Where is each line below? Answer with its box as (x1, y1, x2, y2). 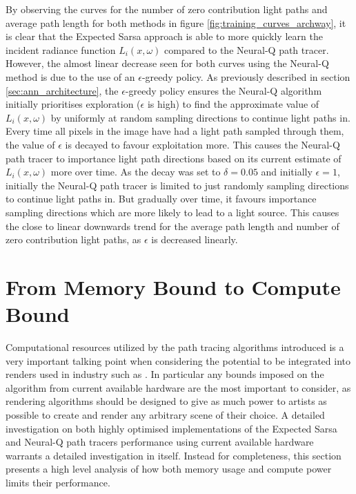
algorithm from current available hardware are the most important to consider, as (6, 380, 351, 395)
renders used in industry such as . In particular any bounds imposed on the (6, 367, 324, 381)
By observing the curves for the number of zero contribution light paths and (6, 2, 328, 16)
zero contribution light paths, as (6, 232, 141, 247)
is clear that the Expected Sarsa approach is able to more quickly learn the (6, 29, 323, 44)
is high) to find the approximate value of (147, 97, 319, 111)
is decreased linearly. (151, 232, 238, 247)
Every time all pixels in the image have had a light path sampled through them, (6, 124, 344, 138)
